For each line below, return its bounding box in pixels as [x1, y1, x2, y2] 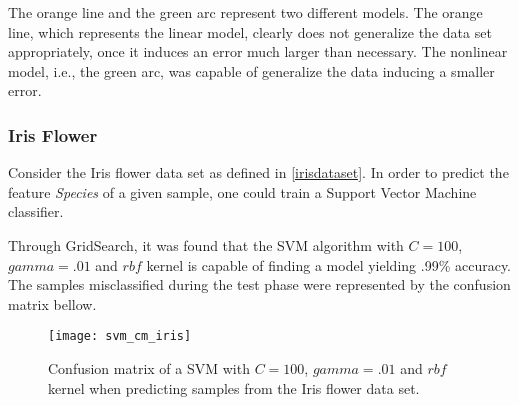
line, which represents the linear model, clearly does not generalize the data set [8, 21, 492, 42]
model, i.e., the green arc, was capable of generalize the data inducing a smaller [8, 60, 495, 81]
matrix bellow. [8, 293, 97, 314]
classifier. [8, 201, 64, 222]
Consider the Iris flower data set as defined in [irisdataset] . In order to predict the [8, 162, 509, 183]
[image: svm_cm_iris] [48, 329, 192, 344]
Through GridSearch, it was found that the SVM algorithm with [8, 234, 404, 255]
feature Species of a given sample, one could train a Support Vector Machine [8, 181, 477, 202]
